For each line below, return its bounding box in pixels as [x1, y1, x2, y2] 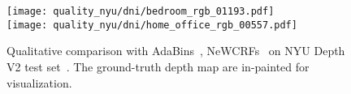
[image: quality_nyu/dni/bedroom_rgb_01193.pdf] [6, 6, 275, 17]
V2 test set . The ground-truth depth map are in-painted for [6, 58, 310, 75]
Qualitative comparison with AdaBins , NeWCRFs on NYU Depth [6, 42, 345, 59]
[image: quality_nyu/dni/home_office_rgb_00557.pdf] [6, 19, 297, 31]
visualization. [6, 74, 72, 91]
